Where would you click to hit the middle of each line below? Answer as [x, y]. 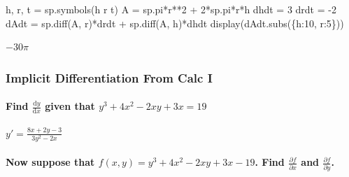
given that [70, 106]
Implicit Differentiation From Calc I [109, 77]
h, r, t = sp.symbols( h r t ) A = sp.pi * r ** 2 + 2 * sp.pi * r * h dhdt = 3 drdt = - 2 [171, 9]
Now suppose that [50, 162]
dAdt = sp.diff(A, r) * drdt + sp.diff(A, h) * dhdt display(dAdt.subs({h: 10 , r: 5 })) [175, 23]
